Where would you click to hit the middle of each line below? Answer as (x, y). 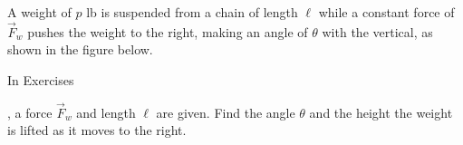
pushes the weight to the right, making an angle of (168, 31)
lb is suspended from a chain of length (192, 12)
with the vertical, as (377, 31)
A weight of (39, 12)
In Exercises (41, 80)
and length (106, 112)
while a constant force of (386, 12)
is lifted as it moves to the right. (97, 130)
